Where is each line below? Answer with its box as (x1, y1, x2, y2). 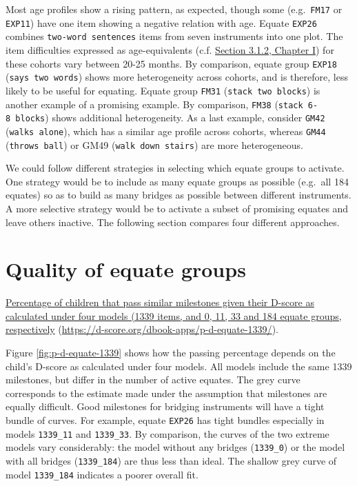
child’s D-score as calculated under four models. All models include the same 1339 (6, 358, 352, 373)
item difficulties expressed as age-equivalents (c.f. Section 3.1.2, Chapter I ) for (6, 42, 334, 57)
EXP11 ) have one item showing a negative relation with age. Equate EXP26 (6, 15, 317, 30)
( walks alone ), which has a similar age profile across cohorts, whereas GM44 (6, 123, 326, 138)
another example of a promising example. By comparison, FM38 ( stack (6, 97, 303, 111)
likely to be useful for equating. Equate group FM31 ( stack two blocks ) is (6, 83, 320, 97)
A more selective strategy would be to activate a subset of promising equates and (6, 201, 349, 215)
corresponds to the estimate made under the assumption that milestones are (6, 385, 327, 400)
